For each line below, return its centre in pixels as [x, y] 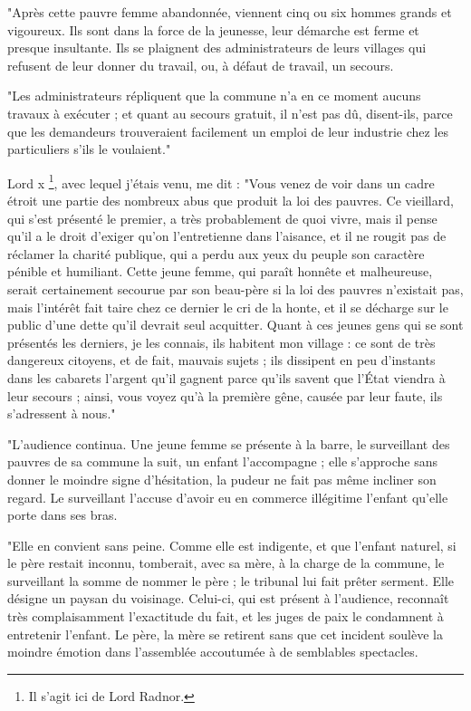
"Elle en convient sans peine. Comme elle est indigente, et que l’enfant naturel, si [232, 545]
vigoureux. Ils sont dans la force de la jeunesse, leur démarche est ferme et [213, 29]
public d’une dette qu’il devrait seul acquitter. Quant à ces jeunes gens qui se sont [235, 325]
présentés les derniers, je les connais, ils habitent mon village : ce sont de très [221, 342]
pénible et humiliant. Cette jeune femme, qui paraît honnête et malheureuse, [220, 271]
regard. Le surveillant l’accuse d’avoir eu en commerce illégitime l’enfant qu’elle [228, 497]
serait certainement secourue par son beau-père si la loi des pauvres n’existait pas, [235, 288]
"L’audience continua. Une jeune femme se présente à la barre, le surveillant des [229, 443]
